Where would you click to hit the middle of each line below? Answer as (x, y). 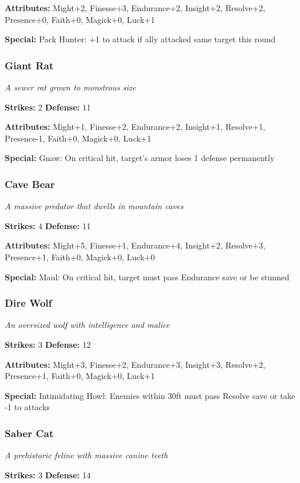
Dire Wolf (28, 303)
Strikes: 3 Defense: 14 (48, 474)
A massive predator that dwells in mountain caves (94, 206)
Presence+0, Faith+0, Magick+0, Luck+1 (80, 19)
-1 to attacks (28, 407)
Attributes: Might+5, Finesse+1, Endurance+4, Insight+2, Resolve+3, (135, 245)
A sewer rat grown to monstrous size (70, 87)
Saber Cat (29, 433)
